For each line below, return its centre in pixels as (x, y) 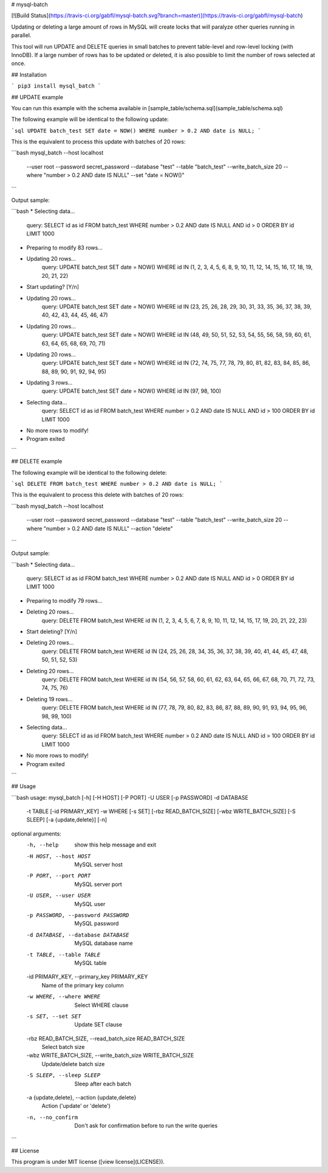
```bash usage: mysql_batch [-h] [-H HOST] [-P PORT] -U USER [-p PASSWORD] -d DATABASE (130, 797)
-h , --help (43, 845)
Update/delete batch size (73, 1064)
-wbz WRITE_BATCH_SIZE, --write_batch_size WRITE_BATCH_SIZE (110, 1056)
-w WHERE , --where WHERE (63, 997)
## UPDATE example (37, 97)
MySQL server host (98, 865)
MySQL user (90, 904)
